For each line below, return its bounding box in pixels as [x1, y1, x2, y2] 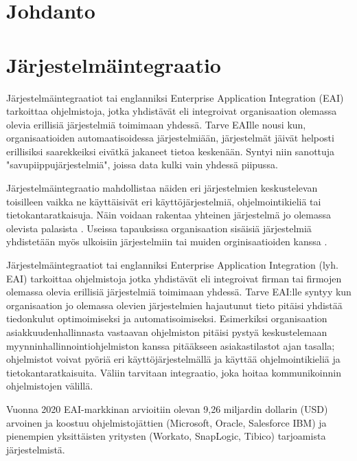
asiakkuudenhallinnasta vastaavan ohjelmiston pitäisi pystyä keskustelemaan [6, 325, 327, 339]
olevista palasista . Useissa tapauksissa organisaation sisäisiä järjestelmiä [6, 221, 312, 235]
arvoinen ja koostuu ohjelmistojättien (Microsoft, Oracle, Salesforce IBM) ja [6, 415, 327, 429]
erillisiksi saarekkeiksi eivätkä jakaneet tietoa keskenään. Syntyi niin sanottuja [6, 144, 335, 158]
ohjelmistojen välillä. [6, 379, 93, 393]
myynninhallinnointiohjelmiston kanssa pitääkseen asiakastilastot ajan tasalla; [6, 338, 335, 352]
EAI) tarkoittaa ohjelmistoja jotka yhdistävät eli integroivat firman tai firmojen [6, 271, 342, 285]
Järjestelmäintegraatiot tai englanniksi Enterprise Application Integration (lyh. [6, 258, 338, 272]
